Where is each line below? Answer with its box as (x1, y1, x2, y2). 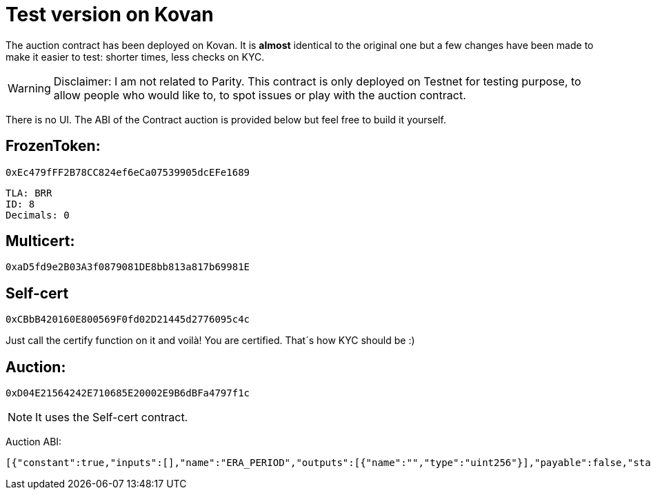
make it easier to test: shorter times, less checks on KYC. (6, 50, 265, 63)
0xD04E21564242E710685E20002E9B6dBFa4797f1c (6, 387, 250, 399)
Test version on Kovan (6, 3, 214, 26)
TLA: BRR (6, 187, 52, 199)
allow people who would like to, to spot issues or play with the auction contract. (53, 88, 466, 102)
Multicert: (6, 232, 75, 250)
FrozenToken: (6, 137, 101, 155)
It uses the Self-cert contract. (35, 410, 188, 425)
